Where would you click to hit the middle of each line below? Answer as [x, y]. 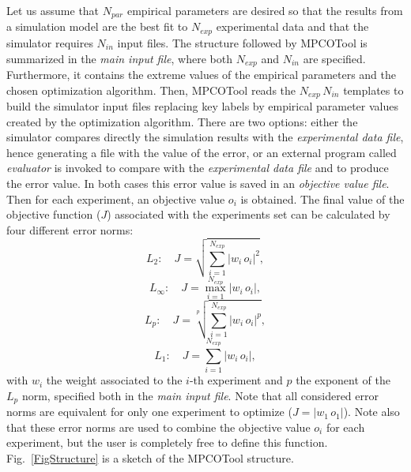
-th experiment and [236, 380]
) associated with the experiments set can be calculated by [249, 214]
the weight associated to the [114, 380]
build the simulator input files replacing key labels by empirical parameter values [202, 106]
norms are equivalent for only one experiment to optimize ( [149, 412]
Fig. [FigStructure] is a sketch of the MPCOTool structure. [150, 457]
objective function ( [54, 214]
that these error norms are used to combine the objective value [158, 427]
